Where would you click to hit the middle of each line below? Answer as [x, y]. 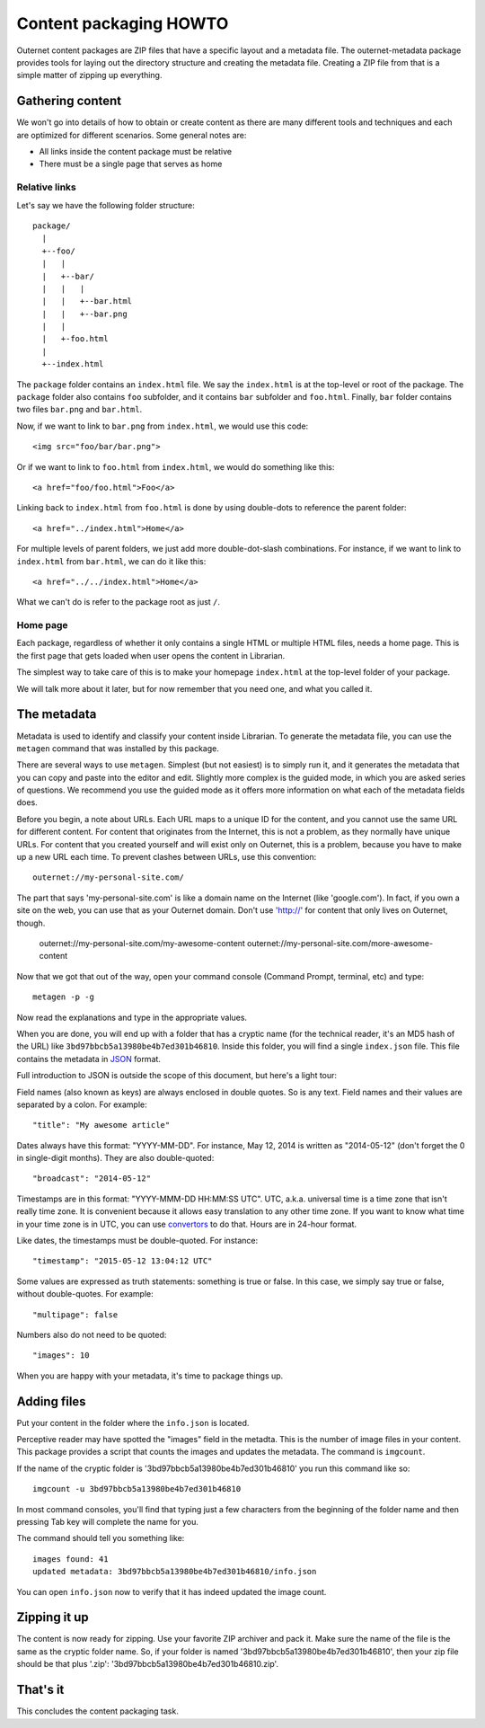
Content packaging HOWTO [123, 23]
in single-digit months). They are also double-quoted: [115, 1158]
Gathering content [69, 101]
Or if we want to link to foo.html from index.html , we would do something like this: [176, 466]
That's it [40, 1690]
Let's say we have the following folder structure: [106, 205]
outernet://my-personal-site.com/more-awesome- [340, 943]
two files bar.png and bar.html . [79, 410]
